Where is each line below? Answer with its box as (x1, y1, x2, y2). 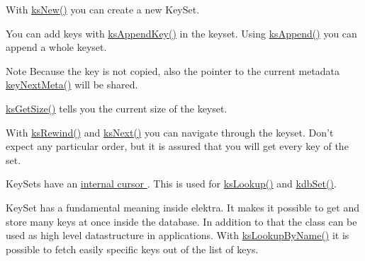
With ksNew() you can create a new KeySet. (6, 2, 200, 16)
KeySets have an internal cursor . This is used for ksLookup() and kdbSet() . (6, 176, 337, 191)
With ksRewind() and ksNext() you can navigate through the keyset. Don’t (6, 124, 334, 139)
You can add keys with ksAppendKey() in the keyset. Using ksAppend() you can (6, 25, 357, 40)
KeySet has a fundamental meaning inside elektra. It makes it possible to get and (6, 199, 359, 214)
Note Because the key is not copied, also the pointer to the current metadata (6, 63, 340, 78)
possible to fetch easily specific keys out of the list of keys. (6, 241, 259, 256)
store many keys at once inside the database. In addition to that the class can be (6, 214, 357, 228)
